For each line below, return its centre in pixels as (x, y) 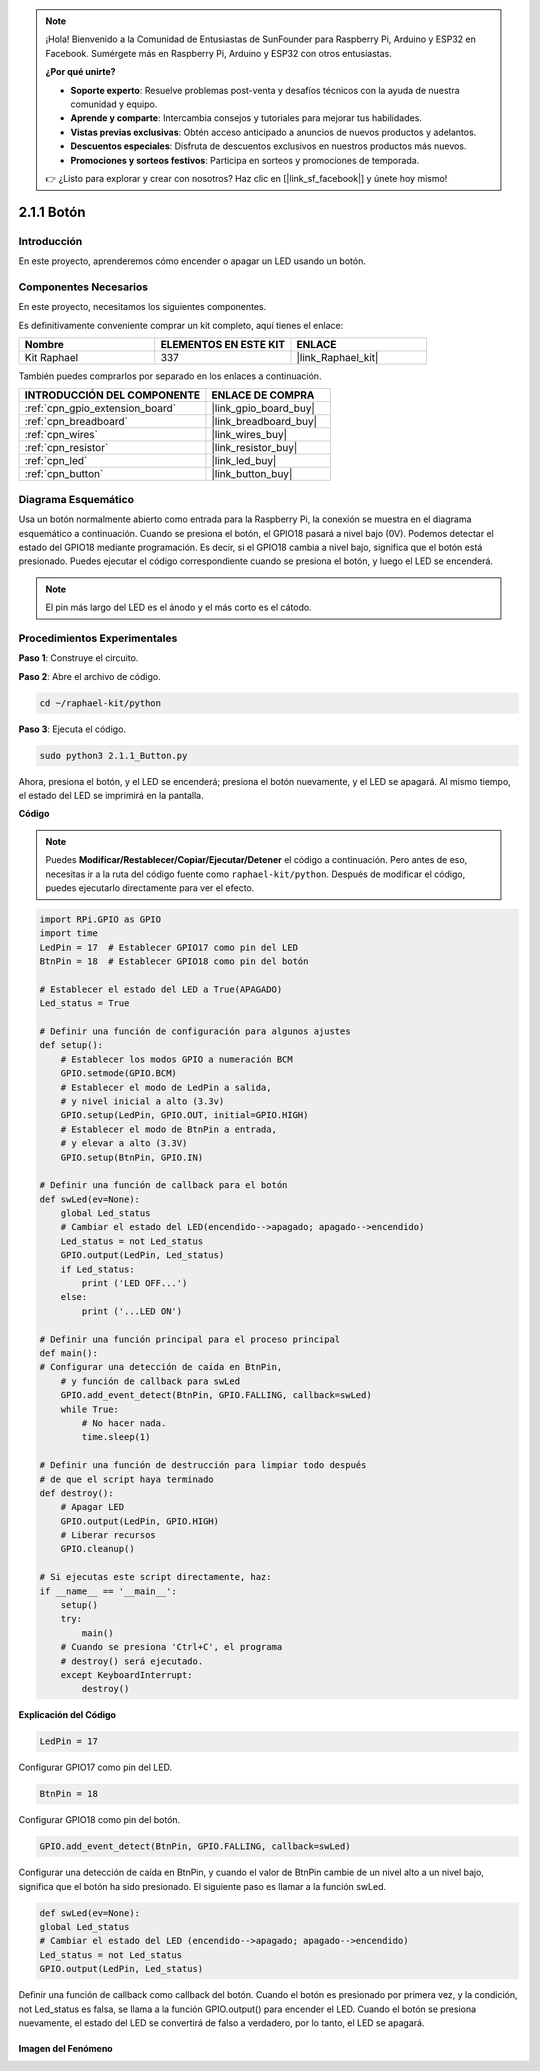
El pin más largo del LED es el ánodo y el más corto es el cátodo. (178, 607)
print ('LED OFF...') (134, 1283)
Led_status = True (84, 1003)
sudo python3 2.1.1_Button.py (113, 755)
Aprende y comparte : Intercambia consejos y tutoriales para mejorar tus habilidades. (246, 118)
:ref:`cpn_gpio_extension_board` (100, 408)
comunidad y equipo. (114, 104)
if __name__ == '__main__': (108, 1591)
